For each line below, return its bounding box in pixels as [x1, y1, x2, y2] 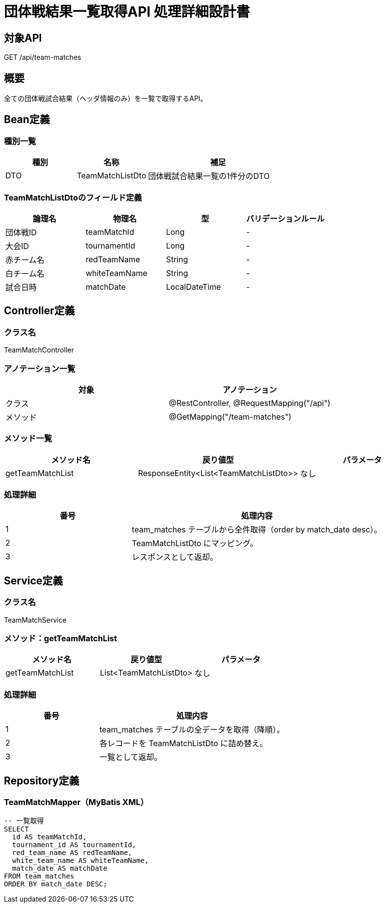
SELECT [4, 825, 29, 833]
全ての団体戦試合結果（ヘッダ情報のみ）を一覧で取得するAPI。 [4, 94, 207, 103]
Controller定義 [4, 304, 75, 317]
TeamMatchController [4, 346, 74, 354]
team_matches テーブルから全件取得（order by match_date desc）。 [131, 525, 382, 535]
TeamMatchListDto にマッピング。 [131, 538, 258, 549]
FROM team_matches [4, 872, 75, 881]
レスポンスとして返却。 [131, 552, 218, 562]
